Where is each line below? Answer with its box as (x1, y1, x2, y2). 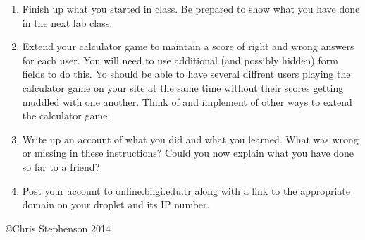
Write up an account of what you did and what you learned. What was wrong (22, 131, 359, 146)
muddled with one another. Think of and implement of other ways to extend (22, 94, 352, 109)
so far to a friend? (22, 159, 100, 174)
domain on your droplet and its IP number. (22, 197, 210, 212)
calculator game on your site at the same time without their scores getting (22, 80, 344, 95)
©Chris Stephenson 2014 (6, 220, 111, 235)
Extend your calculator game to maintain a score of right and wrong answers (22, 39, 354, 54)
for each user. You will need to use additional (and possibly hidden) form (22, 52, 338, 67)
